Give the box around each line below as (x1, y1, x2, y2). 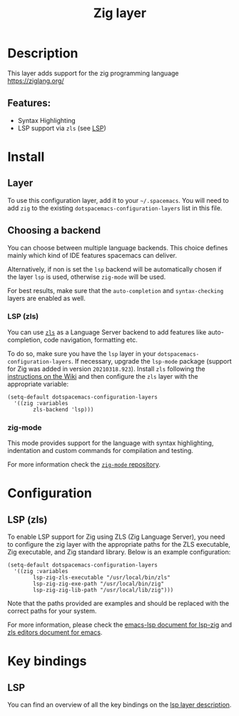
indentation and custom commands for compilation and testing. (7, 447, 194, 455)
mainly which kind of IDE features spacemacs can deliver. (7, 251, 177, 259)
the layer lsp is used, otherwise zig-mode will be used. (7, 272, 166, 281)
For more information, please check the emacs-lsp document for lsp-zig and (7, 620, 233, 630)
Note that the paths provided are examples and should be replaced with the (7, 599, 230, 608)
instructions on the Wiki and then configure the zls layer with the (7, 372, 198, 380)
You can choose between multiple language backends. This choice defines (7, 243, 228, 252)
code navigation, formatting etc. (44, 335, 138, 344)
